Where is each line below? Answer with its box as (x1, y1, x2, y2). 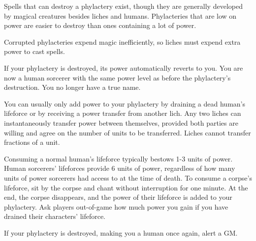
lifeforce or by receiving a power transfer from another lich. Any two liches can (4, 108, 241, 118)
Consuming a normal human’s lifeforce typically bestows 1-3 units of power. (4, 153, 233, 163)
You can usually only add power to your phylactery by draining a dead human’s (4, 98, 245, 108)
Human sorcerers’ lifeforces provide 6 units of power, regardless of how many (4, 163, 235, 173)
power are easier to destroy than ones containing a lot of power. (4, 20, 196, 30)
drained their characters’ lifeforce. (4, 211, 106, 221)
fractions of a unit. (4, 137, 60, 147)
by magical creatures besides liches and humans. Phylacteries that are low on (4, 10, 237, 21)
